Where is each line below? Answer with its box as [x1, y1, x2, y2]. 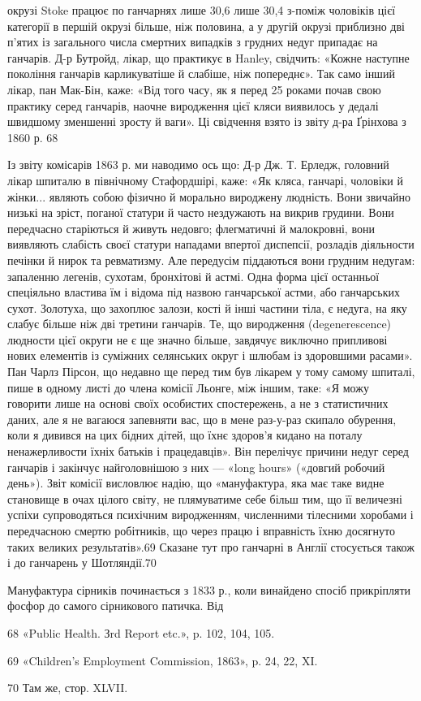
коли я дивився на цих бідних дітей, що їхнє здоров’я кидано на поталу [7, 426, 363, 444]
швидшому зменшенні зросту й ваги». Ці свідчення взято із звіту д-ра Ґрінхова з [7, 113, 406, 130]
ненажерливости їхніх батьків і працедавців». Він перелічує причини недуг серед [7, 443, 409, 460]
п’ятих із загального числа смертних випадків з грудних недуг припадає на [7, 33, 378, 50]
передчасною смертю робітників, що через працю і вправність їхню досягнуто [7, 522, 395, 539]
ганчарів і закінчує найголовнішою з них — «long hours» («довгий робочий [7, 458, 385, 475]
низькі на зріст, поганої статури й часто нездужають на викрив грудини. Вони [7, 204, 394, 221]
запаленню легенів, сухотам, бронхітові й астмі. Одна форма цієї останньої [7, 267, 380, 284]
